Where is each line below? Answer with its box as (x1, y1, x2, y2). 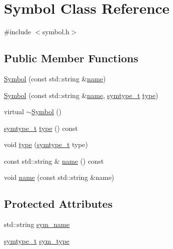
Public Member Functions (4, 50, 138, 66)
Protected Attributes (4, 196, 113, 211)
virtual (4, 106, 24, 117)
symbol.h (42, 26, 70, 37)
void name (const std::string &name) (4, 172, 115, 182)
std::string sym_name (4, 219, 70, 229)
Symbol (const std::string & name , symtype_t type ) (4, 90, 158, 100)
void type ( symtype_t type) (4, 139, 88, 149)
